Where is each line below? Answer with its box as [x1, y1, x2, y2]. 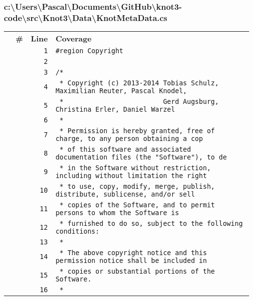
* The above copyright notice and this [59, 249, 207, 257]
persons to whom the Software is [55, 209, 179, 217]
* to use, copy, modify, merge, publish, [59, 182, 215, 191]
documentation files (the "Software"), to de [55, 153, 227, 161]
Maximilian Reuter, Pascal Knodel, [55, 87, 187, 95]
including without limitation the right [55, 172, 207, 180]
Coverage [55, 33, 91, 44]
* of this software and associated [59, 145, 191, 154]
